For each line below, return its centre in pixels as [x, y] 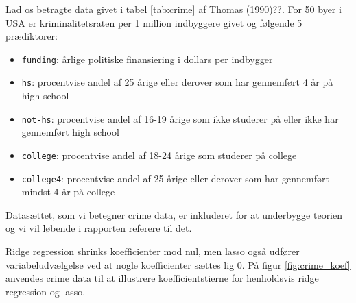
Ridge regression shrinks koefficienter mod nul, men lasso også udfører [153, 251]
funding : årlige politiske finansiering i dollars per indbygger [147, 59]
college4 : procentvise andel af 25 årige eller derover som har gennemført [175, 178]
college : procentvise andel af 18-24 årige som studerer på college [159, 155]
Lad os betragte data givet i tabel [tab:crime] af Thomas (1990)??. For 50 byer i [174, 9]
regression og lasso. [46, 291]
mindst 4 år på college [68, 192]
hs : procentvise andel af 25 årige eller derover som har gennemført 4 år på [177, 82]
